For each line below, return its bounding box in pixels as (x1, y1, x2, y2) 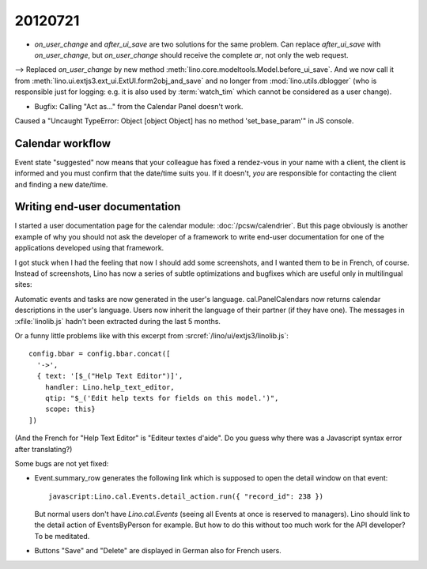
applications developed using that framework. (14, 243, 164, 253)
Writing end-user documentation (14, 200, 181, 213)
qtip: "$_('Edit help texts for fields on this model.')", (44, 394, 279, 402)
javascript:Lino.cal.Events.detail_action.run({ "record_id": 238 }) (48, 492, 324, 501)
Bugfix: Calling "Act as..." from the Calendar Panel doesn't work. (34, 101, 244, 111)
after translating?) (14, 444, 73, 454)
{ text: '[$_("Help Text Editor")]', (36, 371, 183, 381)
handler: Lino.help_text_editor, (44, 382, 176, 391)
